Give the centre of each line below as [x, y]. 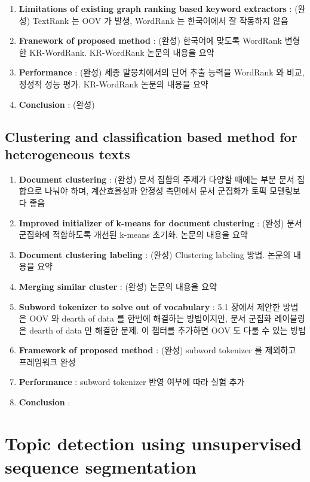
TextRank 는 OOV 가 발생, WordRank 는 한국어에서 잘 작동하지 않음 [160, 20]
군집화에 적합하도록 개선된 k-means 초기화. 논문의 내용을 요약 [133, 234]
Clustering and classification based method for [151, 136]
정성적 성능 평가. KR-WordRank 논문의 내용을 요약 [113, 84]
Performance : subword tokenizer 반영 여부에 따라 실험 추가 [132, 382]
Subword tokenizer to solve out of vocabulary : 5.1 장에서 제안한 [149, 306]
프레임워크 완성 [47, 361]
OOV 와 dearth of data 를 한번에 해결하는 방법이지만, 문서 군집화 [151, 318]
